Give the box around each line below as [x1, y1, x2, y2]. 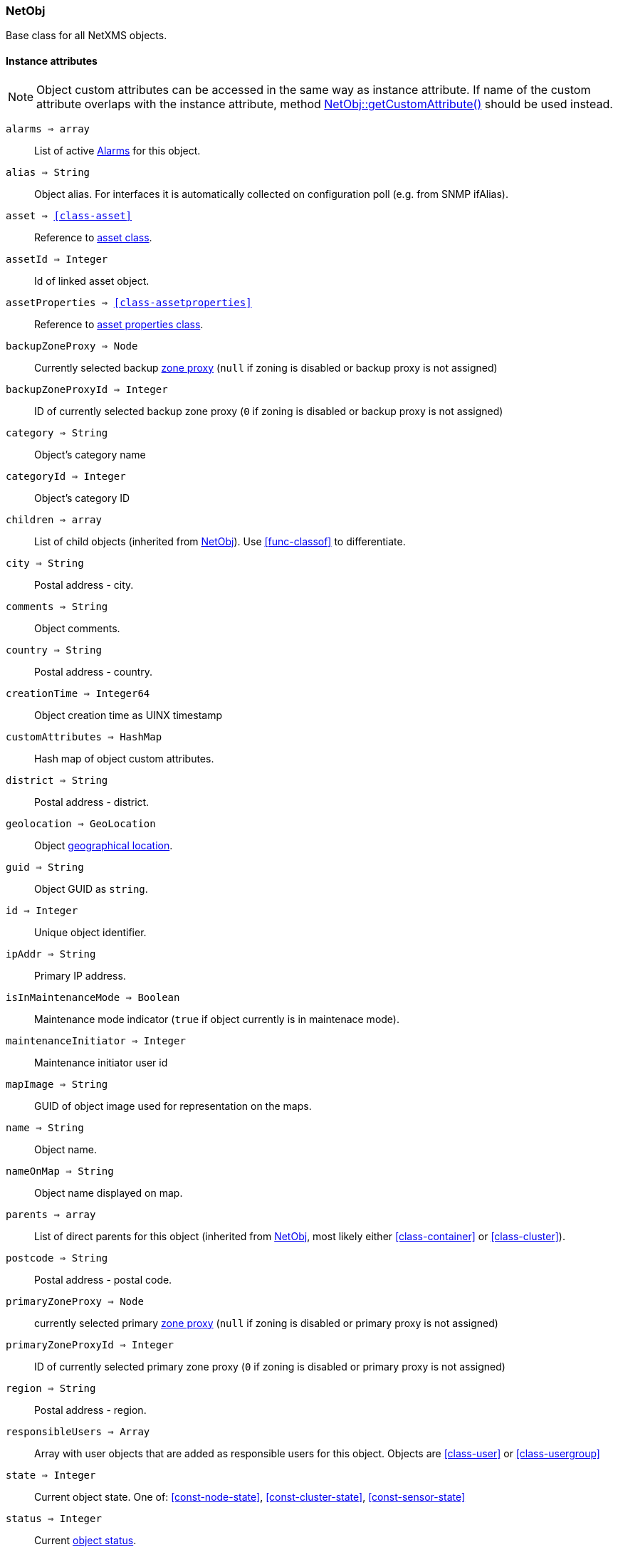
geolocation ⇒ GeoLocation [6, 817, 156, 829]
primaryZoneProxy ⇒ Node [6, 1295, 144, 1307]
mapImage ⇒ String [6, 1078, 108, 1090]
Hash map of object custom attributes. [34, 752, 214, 765]
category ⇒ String [6, 426, 108, 439]
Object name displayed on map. [34, 1186, 183, 1199]
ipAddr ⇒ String [6, 948, 96, 960]
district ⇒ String [6, 774, 108, 786]
